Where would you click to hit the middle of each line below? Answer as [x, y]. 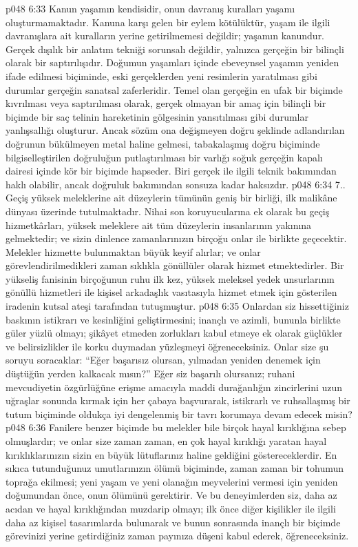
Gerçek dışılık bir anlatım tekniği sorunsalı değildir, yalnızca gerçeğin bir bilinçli [175, 49]
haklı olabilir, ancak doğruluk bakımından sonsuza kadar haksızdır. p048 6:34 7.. [176, 184]
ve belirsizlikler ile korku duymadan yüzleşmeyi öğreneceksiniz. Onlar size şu [167, 346]
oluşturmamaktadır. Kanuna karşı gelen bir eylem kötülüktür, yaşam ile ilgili [168, 22]
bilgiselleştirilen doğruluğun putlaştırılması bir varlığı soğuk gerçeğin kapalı [164, 157]
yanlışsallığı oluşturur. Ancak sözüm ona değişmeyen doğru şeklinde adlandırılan [175, 130]
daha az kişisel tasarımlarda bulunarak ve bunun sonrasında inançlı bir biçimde [173, 522]
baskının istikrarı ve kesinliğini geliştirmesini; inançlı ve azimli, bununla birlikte [173, 319]
